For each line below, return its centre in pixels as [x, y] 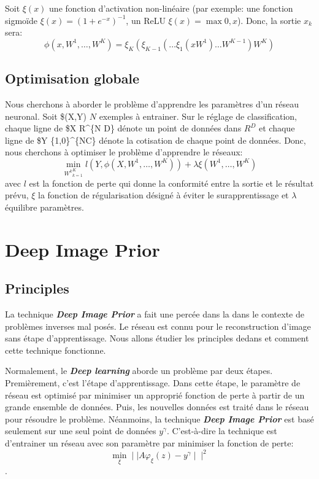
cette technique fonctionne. [56, 350]
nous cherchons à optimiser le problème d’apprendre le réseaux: [124, 152]
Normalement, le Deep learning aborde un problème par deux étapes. [139, 371]
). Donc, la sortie [269, 20]
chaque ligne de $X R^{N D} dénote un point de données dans [123, 128]
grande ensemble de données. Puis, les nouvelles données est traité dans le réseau [157, 407]
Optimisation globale [72, 78]
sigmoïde [21, 20]
